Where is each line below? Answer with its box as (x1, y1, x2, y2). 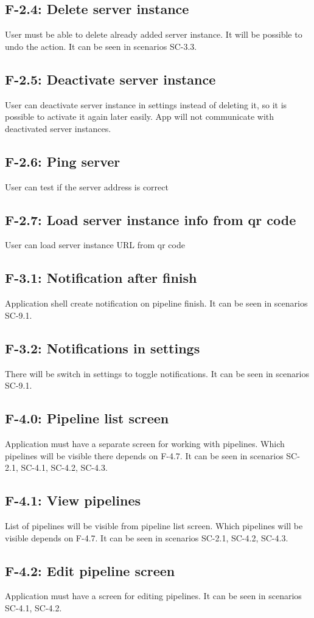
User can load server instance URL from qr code (5, 238, 185, 251)
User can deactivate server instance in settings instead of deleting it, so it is (5, 98, 287, 111)
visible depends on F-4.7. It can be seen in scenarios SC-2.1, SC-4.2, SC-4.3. (5, 531, 288, 544)
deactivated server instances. (5, 122, 111, 134)
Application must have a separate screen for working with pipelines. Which (5, 437, 285, 450)
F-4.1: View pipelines (5, 491, 141, 510)
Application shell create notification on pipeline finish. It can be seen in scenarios (5, 297, 308, 310)
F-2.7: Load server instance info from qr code (5, 210, 296, 229)
